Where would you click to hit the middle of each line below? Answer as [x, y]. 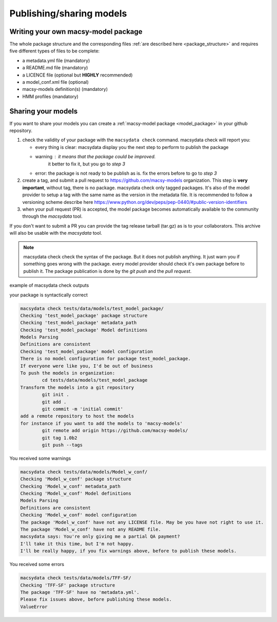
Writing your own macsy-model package [76, 32]
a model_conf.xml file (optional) [56, 82]
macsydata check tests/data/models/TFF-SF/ [76, 578]
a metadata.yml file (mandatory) [56, 60]
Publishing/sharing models [68, 13]
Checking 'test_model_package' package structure [84, 315]
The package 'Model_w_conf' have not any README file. [91, 530]
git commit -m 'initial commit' [82, 409]
